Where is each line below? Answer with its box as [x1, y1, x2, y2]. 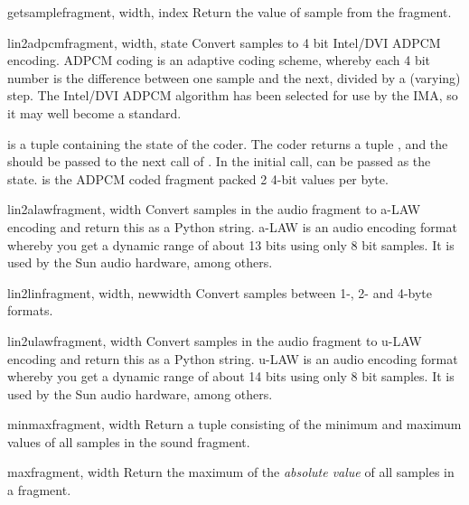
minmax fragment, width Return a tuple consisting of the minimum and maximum [7, 415, 462, 434]
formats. [7, 301, 53, 320]
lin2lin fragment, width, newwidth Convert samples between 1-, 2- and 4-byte [7, 283, 433, 302]
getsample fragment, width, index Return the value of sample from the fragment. [7, 3, 452, 21]
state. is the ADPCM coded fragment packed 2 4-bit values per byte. [7, 169, 389, 188]
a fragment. [7, 481, 71, 500]
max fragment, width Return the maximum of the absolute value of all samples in [7, 463, 455, 482]
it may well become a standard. [7, 103, 182, 122]
